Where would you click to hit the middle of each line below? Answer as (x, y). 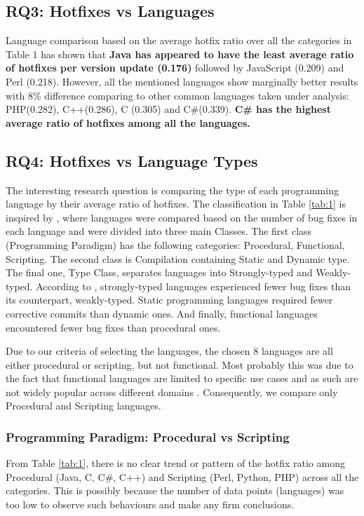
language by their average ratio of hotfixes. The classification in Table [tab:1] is (176, 204)
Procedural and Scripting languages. (83, 406)
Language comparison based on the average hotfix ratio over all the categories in (179, 40)
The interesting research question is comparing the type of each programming (172, 190)
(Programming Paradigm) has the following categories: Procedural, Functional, (175, 244)
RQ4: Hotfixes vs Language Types (132, 160)
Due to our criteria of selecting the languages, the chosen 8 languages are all (169, 351)
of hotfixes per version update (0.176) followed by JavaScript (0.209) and (175, 68)
